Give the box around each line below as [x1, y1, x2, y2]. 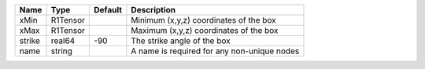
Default [94, 5, 122, 15]
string [50, 45, 72, 56]
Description [131, 5, 176, 15]
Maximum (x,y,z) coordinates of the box [131, 25, 279, 35]
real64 [50, 35, 76, 46]
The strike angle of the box [131, 35, 231, 46]
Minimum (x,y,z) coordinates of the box [131, 15, 277, 25]
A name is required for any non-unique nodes [131, 45, 300, 56]
